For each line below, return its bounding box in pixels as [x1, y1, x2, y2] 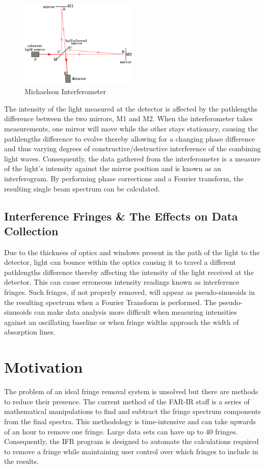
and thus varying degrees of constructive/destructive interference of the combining [4, 143, 261, 154]
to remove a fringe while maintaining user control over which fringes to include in [4, 446, 258, 456]
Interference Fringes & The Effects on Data [4, 208, 238, 224]
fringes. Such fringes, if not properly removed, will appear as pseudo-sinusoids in [4, 287, 255, 297]
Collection [4, 223, 59, 238]
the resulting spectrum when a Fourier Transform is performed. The [4, 296, 217, 307]
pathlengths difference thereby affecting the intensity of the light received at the [4, 266, 254, 277]
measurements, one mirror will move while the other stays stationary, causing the [4, 123, 258, 133]
